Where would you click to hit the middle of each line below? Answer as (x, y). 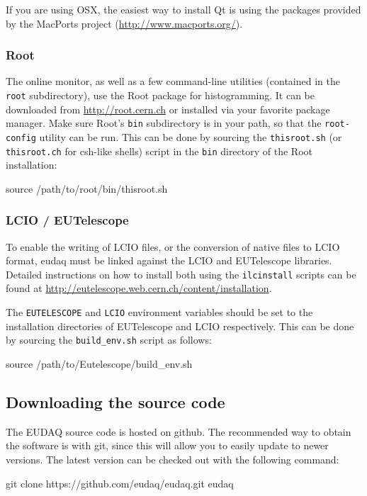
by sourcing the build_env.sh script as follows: (109, 340)
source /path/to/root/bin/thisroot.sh (87, 188)
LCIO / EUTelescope (67, 220)
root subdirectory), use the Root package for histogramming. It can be (160, 95)
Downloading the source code (115, 401)
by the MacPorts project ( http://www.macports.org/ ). (124, 23)
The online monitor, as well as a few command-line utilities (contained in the (173, 81)
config (21, 138)
